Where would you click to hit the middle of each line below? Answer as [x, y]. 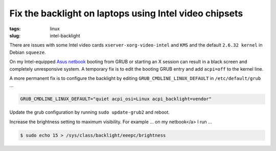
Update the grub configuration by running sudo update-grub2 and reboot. [89, 112]
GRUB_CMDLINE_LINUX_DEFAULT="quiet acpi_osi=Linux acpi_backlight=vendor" [116, 99]
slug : [15, 35]
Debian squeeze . [28, 52]
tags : [15, 29]
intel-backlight [65, 35]
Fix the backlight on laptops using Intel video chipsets [126, 13]
